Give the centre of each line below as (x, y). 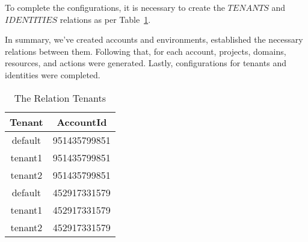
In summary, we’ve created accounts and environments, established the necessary (154, 39)
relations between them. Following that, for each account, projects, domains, (146, 51)
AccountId (82, 122)
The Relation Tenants (60, 98)
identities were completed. (53, 74)
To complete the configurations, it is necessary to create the (115, 7)
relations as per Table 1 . (105, 19)
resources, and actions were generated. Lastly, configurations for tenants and (146, 63)
